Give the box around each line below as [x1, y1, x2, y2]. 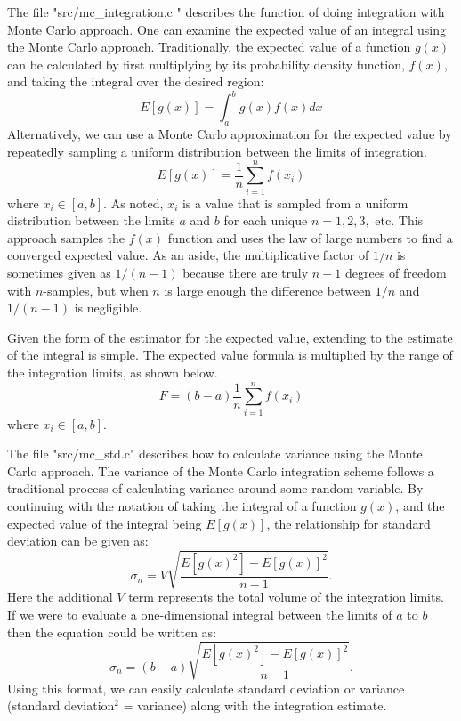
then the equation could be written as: [7, 622, 217, 641]
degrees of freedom [345, 263, 447, 281]
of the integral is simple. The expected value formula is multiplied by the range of [7, 345, 453, 364]
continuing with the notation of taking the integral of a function [7, 497, 357, 515]
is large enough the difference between [164, 280, 372, 299]
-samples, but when [43, 280, 149, 299]
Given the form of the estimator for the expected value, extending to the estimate [7, 328, 453, 346]
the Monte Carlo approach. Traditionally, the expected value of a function [7, 37, 411, 56]
